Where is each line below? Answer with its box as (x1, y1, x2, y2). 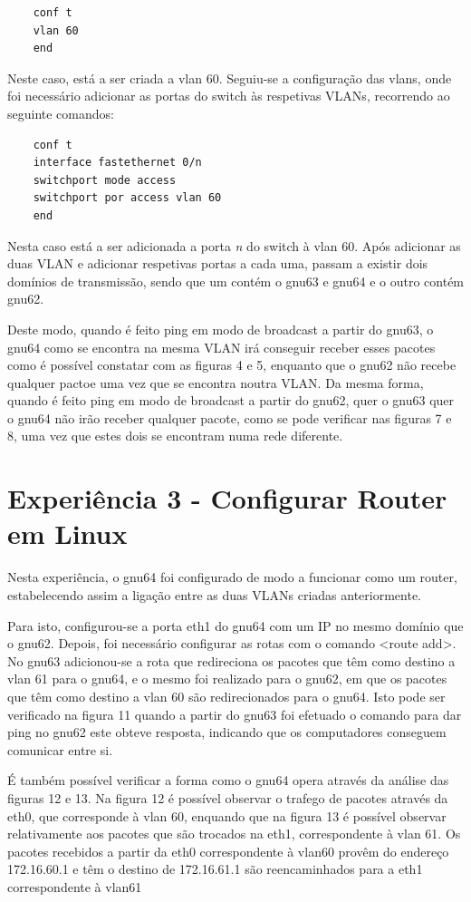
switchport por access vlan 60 (33, 191, 222, 205)
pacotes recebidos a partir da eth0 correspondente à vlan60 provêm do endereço (7, 841, 449, 860)
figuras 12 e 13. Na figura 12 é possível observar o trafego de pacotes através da (7, 788, 448, 807)
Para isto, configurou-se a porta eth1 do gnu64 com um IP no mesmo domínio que (7, 616, 464, 635)
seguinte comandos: (7, 103, 114, 122)
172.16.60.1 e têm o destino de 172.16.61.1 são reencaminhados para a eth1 (7, 859, 423, 878)
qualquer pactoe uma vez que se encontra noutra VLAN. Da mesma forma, (7, 373, 424, 392)
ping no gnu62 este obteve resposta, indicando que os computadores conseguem (7, 723, 447, 742)
